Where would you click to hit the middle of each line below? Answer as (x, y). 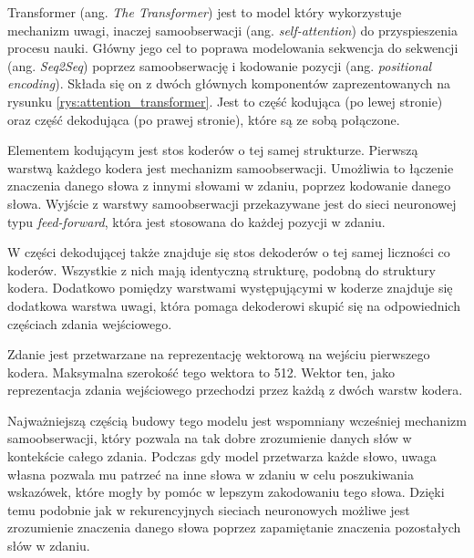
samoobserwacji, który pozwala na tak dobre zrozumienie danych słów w (210, 438)
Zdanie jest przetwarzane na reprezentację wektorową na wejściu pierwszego (219, 354)
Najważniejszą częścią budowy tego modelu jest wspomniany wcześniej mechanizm (237, 420)
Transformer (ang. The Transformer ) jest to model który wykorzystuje (205, 12)
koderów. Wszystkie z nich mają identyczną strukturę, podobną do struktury (222, 269)
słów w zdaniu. (49, 546)
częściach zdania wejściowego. (90, 323)
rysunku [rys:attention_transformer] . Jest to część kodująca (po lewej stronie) (225, 101)
